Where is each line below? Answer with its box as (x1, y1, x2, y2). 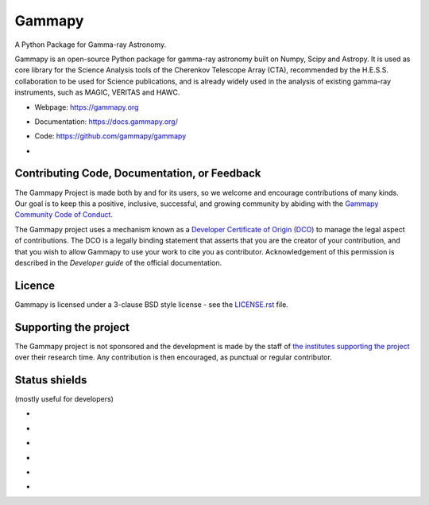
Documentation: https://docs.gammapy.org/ (34, 116, 178, 126)
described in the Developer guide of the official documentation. (14, 258, 222, 267)
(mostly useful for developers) (14, 394, 114, 404)
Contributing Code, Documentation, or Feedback (14, 167, 261, 181)
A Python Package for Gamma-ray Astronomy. (14, 40, 167, 49)
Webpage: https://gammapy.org (34, 102, 139, 111)
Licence (14, 278, 56, 292)
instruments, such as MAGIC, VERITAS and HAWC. (14, 87, 180, 97)
